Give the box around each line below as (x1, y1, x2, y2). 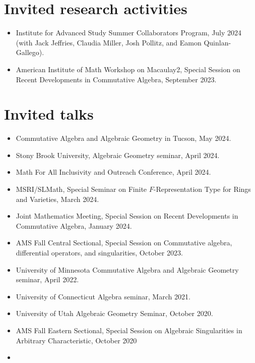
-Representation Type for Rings (153, 184, 251, 194)
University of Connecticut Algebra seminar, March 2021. (16, 291, 190, 301)
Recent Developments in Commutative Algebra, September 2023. (16, 74, 217, 84)
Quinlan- (204, 37, 231, 47)
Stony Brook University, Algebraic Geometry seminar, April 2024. (16, 149, 220, 160)
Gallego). (16, 47, 44, 58)
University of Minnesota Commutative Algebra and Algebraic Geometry (16, 264, 239, 275)
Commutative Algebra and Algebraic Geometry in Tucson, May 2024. (16, 133, 231, 143)
